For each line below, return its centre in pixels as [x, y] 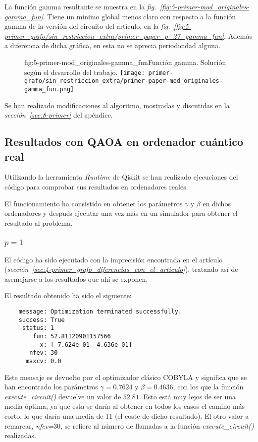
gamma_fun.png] [49, 89]
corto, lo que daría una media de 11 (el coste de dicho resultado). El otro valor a [127, 415]
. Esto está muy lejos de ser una [187, 396]
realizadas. [20, 435]
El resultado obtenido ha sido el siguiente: [68, 295]
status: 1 [38, 328]
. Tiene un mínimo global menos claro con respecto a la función [140, 16]
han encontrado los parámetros [51, 387]
